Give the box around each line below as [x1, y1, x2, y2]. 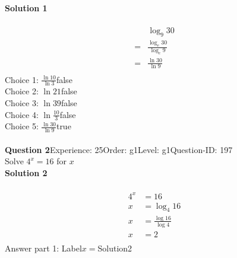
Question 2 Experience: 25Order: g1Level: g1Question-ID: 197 [5, 143, 233, 155]
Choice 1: [5, 73, 39, 85]
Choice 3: [5, 96, 39, 109]
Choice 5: [5, 120, 39, 132]
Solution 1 [5, 2, 48, 14]
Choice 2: [5, 85, 39, 97]
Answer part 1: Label [5, 241, 82, 254]
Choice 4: [5, 108, 39, 120]
